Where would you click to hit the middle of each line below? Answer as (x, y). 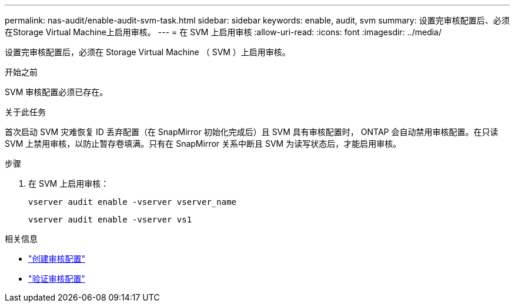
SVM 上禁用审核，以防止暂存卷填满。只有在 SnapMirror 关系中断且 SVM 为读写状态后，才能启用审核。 (203, 144)
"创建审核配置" (57, 259)
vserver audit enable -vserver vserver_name (133, 202)
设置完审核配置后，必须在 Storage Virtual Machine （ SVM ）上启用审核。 (148, 52)
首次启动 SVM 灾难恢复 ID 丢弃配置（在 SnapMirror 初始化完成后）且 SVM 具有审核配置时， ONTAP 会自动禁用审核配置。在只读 (252, 132)
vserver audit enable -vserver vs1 (110, 220)
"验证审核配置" (57, 279)
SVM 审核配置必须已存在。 (56, 92)
